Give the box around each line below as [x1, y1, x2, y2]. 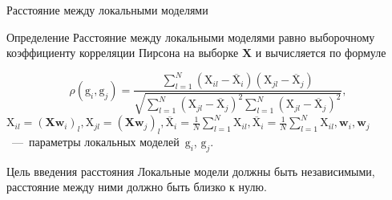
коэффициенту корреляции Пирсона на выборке [6, 44, 239, 61]
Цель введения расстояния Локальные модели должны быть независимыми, [6, 162, 375, 179]
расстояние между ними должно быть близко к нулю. [6, 178, 267, 195]
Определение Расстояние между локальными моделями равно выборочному [6, 28, 375, 45]
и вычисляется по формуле [255, 44, 386, 61]
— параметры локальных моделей [11, 133, 180, 149]
